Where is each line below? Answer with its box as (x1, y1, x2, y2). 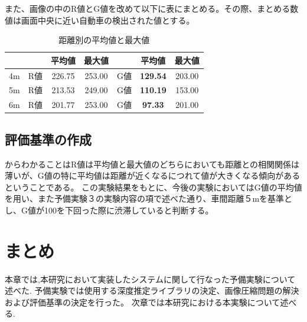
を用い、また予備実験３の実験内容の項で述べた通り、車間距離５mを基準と (5, 192, 293, 205)
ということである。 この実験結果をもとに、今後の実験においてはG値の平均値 (5, 180, 302, 193)
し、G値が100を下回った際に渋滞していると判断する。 (5, 203, 214, 216)
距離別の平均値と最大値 (58, 34, 150, 46)
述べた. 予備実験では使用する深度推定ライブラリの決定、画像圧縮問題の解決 (5, 284, 299, 297)
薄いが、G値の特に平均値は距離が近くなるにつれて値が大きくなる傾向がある (5, 169, 301, 182)
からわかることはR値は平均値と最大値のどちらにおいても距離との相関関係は (5, 157, 300, 170)
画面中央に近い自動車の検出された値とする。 (21, 14, 195, 26)
